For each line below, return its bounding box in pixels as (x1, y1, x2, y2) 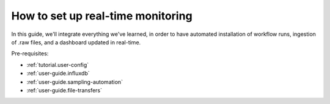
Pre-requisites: (11, 50, 49, 57)
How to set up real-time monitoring (11, 9, 193, 23)
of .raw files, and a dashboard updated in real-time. (11, 38, 141, 46)
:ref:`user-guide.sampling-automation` (26, 78, 123, 85)
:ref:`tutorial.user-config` (26, 61, 89, 68)
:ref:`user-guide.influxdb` (26, 70, 90, 77)
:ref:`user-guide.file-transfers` (26, 86, 103, 94)
